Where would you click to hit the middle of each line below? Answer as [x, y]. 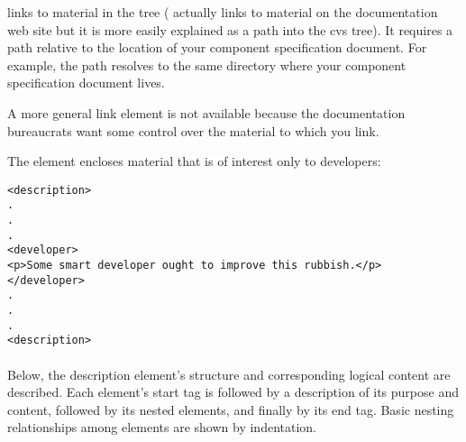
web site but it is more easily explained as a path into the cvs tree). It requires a [230, 29]
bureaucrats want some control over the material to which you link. [193, 130]
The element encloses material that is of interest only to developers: [194, 161]
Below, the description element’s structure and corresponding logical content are [229, 374]
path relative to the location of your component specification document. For [217, 47]
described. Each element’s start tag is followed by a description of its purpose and [233, 392]
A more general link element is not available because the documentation [206, 112]
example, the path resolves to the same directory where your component [207, 64]
